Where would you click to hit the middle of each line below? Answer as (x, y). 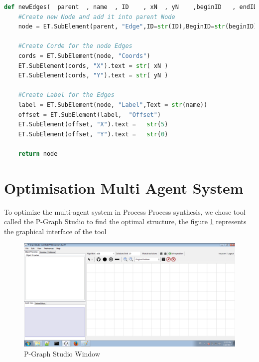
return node (38, 154)
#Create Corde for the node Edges (75, 46)
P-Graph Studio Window (62, 353)
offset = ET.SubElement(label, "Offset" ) (90, 115)
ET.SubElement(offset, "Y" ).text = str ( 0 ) (93, 134)
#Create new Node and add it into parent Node (97, 17)
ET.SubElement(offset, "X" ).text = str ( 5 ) (93, 125)
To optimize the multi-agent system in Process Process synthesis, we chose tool (125, 211)
